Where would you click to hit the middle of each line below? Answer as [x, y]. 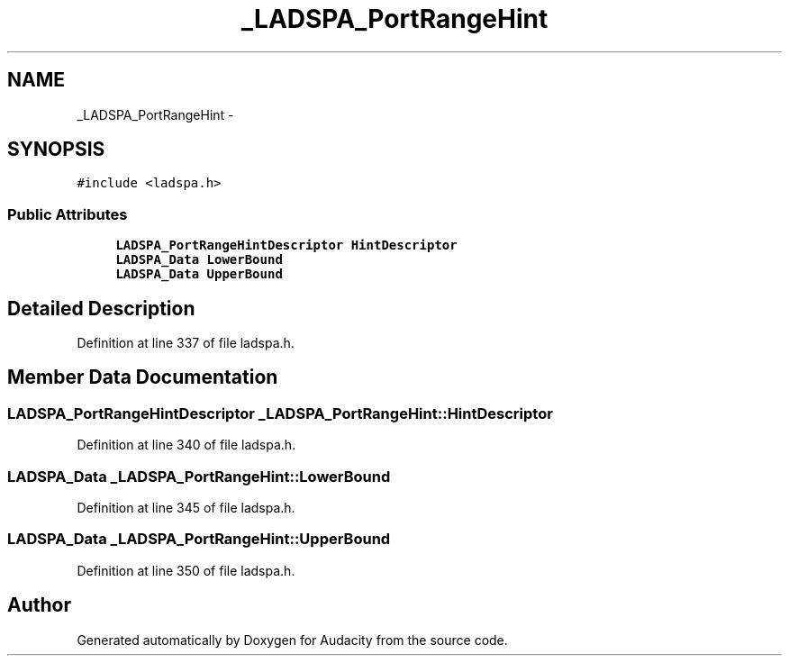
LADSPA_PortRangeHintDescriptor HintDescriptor [286, 245]
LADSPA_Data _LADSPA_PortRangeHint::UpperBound [199, 539]
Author [39, 605]
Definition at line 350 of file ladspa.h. [186, 570]
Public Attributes [68, 214]
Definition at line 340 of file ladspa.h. [186, 445]
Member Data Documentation [143, 377]
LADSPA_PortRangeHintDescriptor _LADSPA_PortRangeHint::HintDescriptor [280, 413]
